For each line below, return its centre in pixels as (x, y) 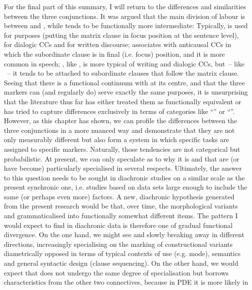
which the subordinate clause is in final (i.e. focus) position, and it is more (114, 54)
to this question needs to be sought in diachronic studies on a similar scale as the (124, 177)
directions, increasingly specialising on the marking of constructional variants (118, 244)
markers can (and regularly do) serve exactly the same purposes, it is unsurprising (126, 92)
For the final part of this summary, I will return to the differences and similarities (125, 6)
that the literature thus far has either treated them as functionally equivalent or (123, 101)
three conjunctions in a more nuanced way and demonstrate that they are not (119, 130)
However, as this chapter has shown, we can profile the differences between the (121, 121)
